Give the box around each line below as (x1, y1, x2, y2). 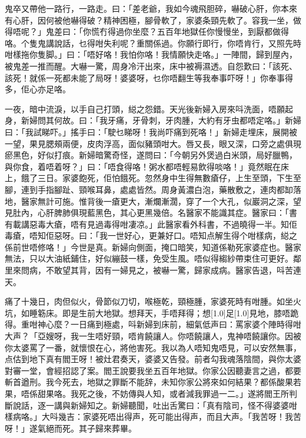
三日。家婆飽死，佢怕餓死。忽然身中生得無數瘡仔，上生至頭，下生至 (37, 172, 301, 184)
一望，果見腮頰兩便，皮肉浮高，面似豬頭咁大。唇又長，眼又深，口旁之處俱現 (5, 137, 301, 149)
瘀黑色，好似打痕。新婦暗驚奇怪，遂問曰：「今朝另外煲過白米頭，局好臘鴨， (5, 149, 297, 161)
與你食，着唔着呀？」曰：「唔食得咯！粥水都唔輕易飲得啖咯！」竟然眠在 (5, 160, 281, 172)
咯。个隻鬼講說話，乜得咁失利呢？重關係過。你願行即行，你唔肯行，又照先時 (5, 36, 301, 49)
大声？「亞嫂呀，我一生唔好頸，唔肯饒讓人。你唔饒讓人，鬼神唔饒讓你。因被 (5, 330, 301, 342)
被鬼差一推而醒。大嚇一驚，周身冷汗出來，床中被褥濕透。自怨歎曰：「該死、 (5, 59, 297, 72)
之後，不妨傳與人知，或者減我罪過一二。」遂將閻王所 (87, 387, 289, 399)
